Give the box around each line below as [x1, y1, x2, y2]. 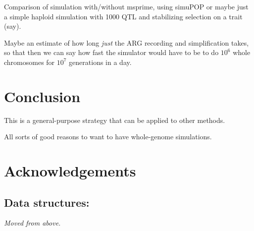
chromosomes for [4, 57, 55, 67]
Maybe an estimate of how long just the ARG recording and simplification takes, [4, 37, 249, 48]
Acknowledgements [4, 161, 136, 181]
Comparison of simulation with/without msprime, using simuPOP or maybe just [4, 1, 249, 11]
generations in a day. [69, 57, 132, 67]
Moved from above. [4, 218, 61, 228]
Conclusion [4, 86, 81, 106]
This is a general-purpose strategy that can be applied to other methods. [4, 115, 225, 125]
